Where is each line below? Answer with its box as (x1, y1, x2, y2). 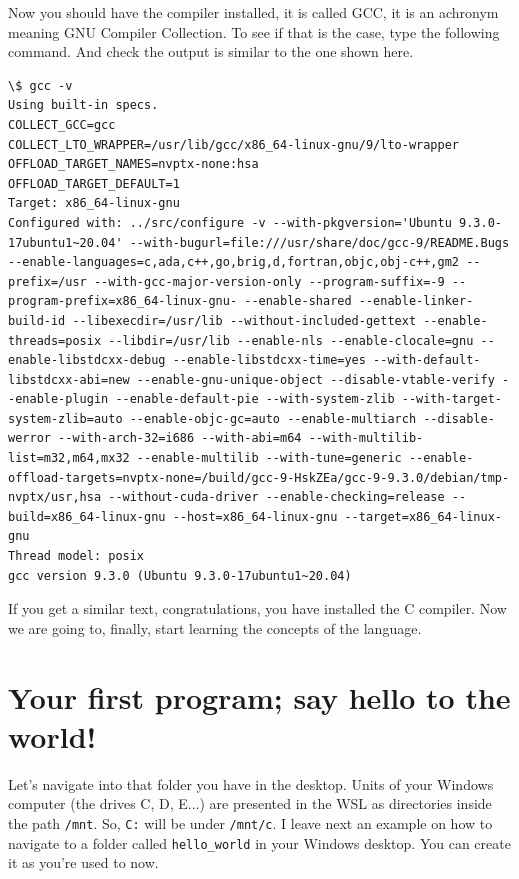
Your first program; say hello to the (8, 676, 511, 717)
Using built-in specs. (8, 98, 159, 113)
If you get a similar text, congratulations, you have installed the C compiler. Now (8, 598, 507, 619)
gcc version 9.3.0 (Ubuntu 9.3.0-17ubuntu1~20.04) (8, 568, 352, 583)
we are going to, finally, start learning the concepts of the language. (8, 617, 422, 638)
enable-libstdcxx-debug (8, 353, 166, 368)
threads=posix (8, 333, 102, 348)
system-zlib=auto (8, 411, 123, 426)
